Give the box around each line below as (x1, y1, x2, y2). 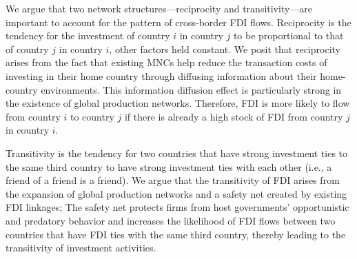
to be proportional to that (233, 28, 344, 43)
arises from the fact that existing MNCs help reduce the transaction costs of (6, 55, 327, 70)
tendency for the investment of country (6, 28, 170, 43)
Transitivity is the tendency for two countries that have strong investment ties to (6, 145, 348, 160)
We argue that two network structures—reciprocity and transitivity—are (6, 1, 313, 15)
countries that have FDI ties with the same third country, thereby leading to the (6, 227, 346, 241)
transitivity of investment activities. (6, 240, 156, 255)
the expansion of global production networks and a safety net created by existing (6, 186, 347, 200)
